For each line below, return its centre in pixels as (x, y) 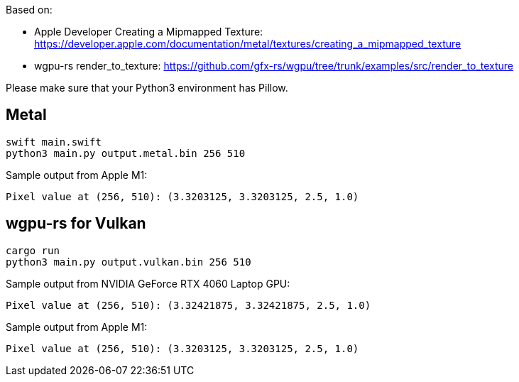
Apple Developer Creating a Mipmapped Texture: (149, 32)
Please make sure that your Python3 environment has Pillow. (147, 88)
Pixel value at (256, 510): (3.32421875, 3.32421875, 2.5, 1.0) (189, 305)
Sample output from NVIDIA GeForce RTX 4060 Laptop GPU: (148, 283)
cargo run (33, 250)
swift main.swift (54, 142)
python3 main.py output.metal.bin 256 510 (126, 153)
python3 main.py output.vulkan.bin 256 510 (129, 262)
